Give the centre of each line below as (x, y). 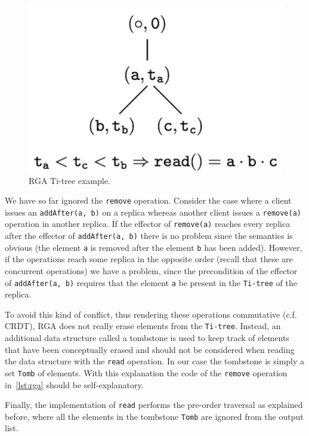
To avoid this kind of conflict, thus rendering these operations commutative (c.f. (151, 314)
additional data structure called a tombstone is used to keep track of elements (147, 338)
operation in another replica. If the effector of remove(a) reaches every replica (148, 224)
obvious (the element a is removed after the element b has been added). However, (154, 247)
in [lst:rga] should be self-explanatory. (74, 384)
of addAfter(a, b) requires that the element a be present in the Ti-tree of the (151, 282)
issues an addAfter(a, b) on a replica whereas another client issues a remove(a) (153, 212)
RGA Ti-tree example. (69, 180)
